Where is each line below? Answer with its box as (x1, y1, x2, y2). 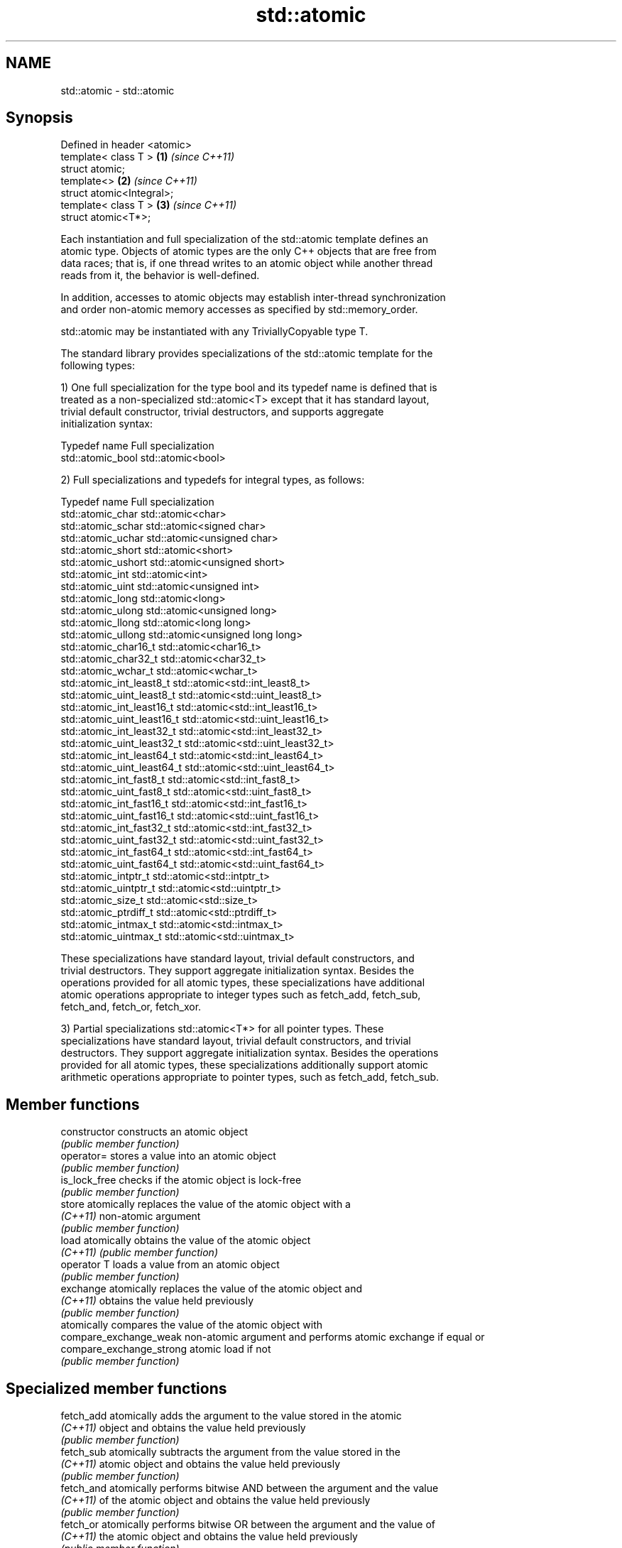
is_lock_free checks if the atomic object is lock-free (60, 1174, 302, 1187)
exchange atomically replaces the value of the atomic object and (60, 1282, 363, 1295)
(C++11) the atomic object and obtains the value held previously (60, 1530, 358, 1543)
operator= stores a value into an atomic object (60, 1150, 276, 1162)
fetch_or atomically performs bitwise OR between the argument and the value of (60, 1518, 436, 1531)
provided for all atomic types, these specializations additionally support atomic (60, 1059, 429, 1072)
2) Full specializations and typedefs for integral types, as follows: (60, 474, 365, 486)
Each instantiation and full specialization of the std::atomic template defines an (60, 233, 428, 246)
